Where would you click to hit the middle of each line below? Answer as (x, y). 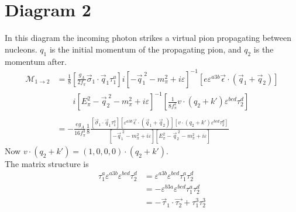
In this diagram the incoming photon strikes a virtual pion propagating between (148, 38)
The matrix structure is (47, 163)
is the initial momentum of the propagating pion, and (145, 49)
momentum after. (36, 61)
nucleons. (21, 49)
